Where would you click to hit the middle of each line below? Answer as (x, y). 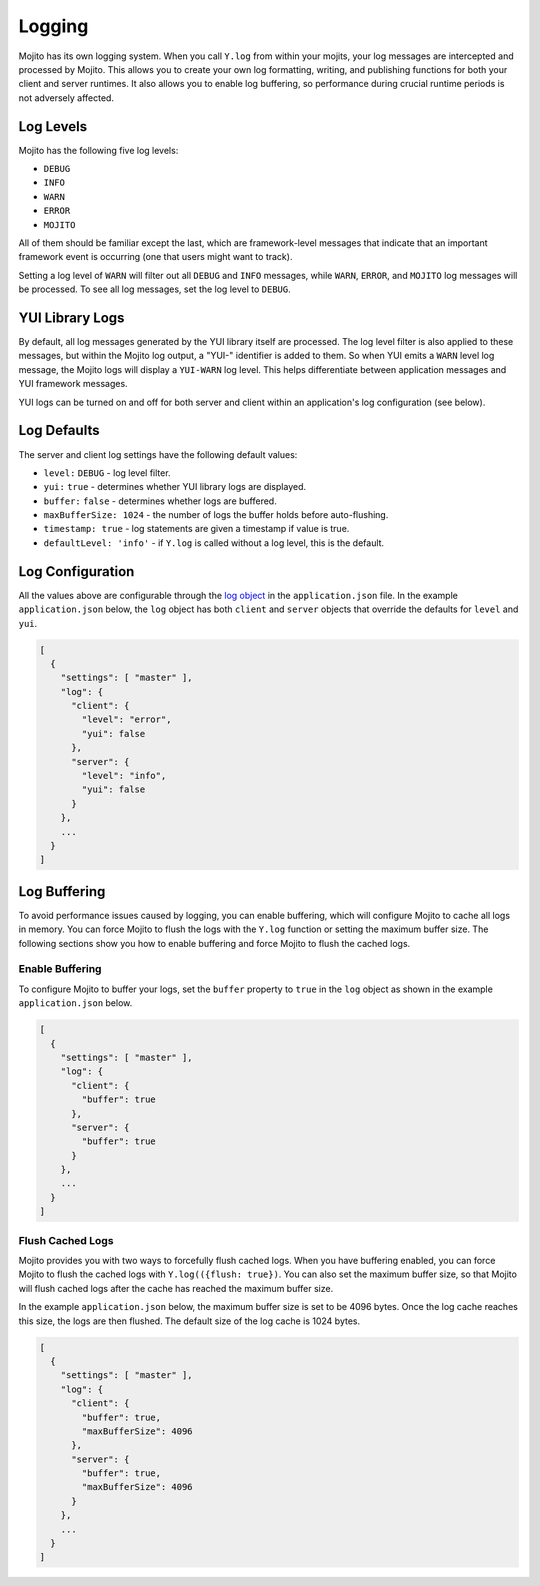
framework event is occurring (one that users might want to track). (155, 257)
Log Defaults (59, 430)
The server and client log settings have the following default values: (158, 454)
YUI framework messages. (73, 384)
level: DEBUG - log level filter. (107, 472)
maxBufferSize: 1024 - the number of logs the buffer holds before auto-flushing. (216, 515)
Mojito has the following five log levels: (98, 150)
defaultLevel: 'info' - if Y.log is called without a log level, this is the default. (214, 542)
